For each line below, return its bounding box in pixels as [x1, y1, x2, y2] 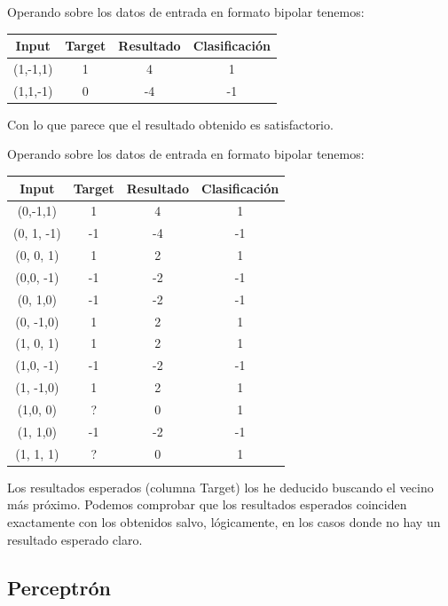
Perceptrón [7, 573, 111, 601]
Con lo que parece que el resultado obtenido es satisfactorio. [7, 114, 334, 133]
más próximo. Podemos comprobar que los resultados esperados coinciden [7, 495, 407, 514]
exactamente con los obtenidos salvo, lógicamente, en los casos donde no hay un [7, 512, 441, 531]
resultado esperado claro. [7, 530, 143, 548]
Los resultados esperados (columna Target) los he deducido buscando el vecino [7, 477, 434, 496]
